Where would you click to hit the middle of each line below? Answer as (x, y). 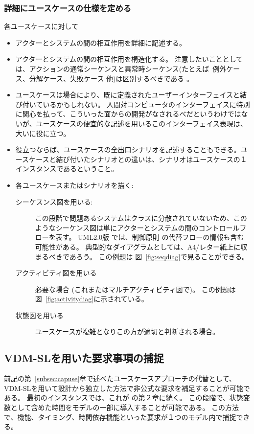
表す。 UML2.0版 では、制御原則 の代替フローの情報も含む (150, 237)
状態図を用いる (39, 315)
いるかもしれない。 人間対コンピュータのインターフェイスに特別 (146, 104)
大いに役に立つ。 (43, 133)
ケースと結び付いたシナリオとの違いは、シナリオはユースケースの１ (138, 159)
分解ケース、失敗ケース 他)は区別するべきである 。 (111, 78)
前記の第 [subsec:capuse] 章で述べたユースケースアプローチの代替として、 (120, 378)
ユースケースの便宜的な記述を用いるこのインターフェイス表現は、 (141, 123)
